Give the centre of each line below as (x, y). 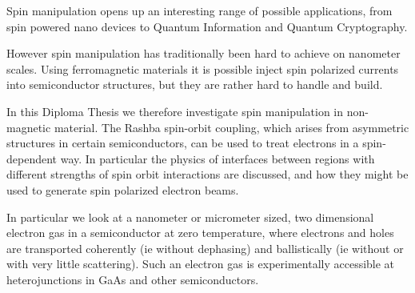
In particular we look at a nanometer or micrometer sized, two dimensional (190, 217)
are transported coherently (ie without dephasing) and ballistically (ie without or (205, 248)
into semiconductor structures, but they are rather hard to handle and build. (195, 84)
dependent (32, 158)
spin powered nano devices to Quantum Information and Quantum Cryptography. (207, 26)
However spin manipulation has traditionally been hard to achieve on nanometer (204, 53)
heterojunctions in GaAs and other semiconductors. (133, 279)
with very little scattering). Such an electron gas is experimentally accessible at (201, 264)
